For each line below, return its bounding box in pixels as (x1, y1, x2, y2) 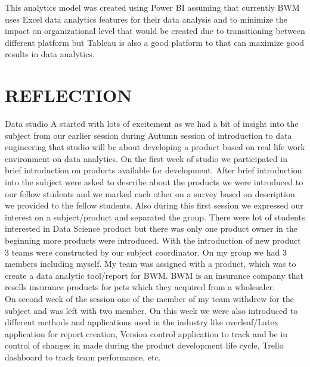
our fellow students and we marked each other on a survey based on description (5, 187, 295, 200)
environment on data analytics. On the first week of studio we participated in (5, 152, 288, 164)
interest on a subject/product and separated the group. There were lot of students (5, 210, 305, 223)
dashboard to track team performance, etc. (5, 350, 161, 363)
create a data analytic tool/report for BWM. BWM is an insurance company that (5, 269, 303, 281)
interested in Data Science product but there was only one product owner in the (5, 222, 297, 235)
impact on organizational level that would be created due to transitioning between (5, 24, 305, 37)
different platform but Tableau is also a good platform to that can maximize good (5, 36, 304, 48)
